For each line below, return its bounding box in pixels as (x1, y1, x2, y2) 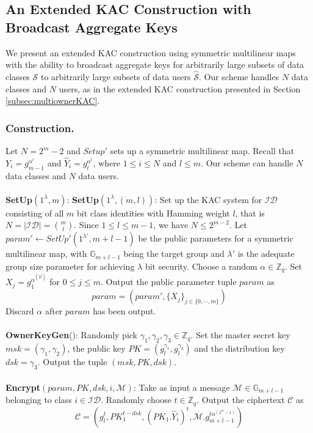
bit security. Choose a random (145, 259, 257, 272)
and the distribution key (194, 342, 285, 355)
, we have (153, 218, 189, 231)
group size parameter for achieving (5, 259, 135, 272)
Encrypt (5, 380, 41, 393)
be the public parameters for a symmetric (138, 232, 293, 245)
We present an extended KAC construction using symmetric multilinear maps (5, 46, 296, 59)
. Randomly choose (101, 393, 171, 406)
